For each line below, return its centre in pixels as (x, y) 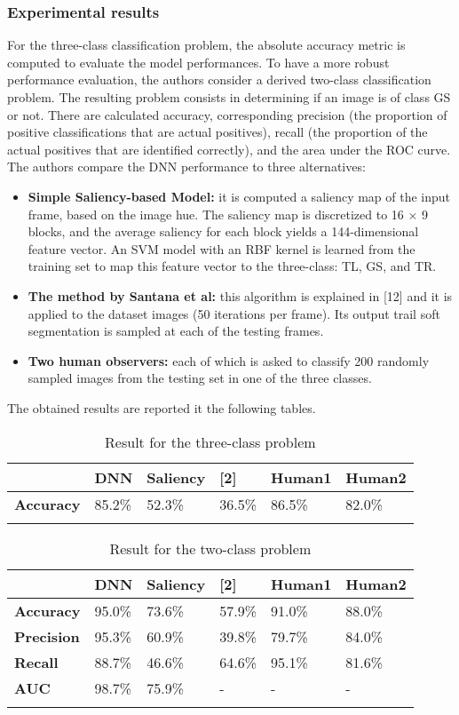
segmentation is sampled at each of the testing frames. (176, 331)
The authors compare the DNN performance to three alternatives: (186, 167)
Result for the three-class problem (210, 441)
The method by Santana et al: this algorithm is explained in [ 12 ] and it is (240, 295)
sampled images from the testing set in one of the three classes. (200, 378)
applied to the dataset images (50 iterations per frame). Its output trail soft (234, 313)
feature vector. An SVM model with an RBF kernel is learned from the (222, 248)
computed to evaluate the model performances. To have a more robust (198, 62)
